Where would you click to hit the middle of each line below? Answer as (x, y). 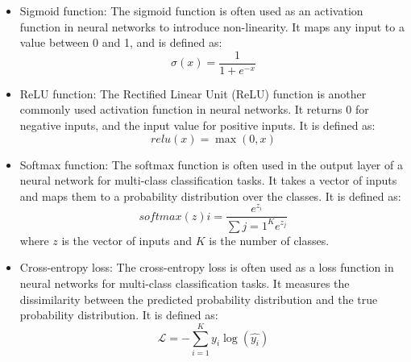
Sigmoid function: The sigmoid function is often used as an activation (191, 10)
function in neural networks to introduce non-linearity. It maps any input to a (212, 26)
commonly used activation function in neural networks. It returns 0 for (194, 109)
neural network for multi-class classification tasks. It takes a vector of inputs (208, 180)
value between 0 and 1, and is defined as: (121, 42)
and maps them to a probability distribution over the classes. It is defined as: (210, 196)
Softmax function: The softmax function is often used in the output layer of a (211, 164)
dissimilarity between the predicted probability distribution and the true (199, 299)
